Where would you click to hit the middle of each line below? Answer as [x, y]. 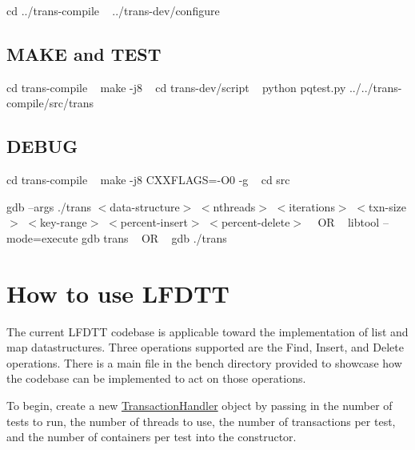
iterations [312, 206]
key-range [63, 222]
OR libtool [349, 222]
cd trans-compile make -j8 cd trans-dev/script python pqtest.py [176, 87]
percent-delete [255, 222]
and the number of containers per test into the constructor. [152, 437]
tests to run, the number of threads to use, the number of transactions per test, [201, 421]
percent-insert [154, 222]
